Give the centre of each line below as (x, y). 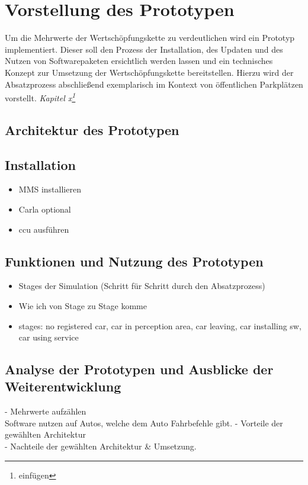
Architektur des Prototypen (92, 129)
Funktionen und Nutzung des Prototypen (134, 261)
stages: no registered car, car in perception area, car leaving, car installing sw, (160, 325)
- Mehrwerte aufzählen (46, 411)
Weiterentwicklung (63, 386)
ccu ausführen (44, 229)
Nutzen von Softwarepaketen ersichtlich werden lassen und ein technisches (139, 61)
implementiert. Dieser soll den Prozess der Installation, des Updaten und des (144, 49)
